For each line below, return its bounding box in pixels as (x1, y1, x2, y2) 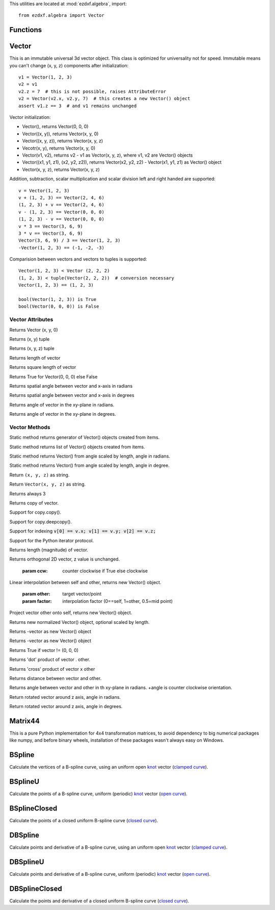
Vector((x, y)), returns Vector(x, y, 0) (22, 131, 99, 137)
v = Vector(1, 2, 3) (18, 188, 70, 193)
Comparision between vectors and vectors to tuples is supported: (9, 256, 147, 262)
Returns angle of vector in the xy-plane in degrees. (9, 411, 117, 417)
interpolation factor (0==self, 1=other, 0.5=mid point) (62, 598, 173, 604)
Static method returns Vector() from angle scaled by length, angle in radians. (9, 453, 171, 459)
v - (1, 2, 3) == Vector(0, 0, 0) (18, 209, 104, 215)
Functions (9, 26, 42, 34)
